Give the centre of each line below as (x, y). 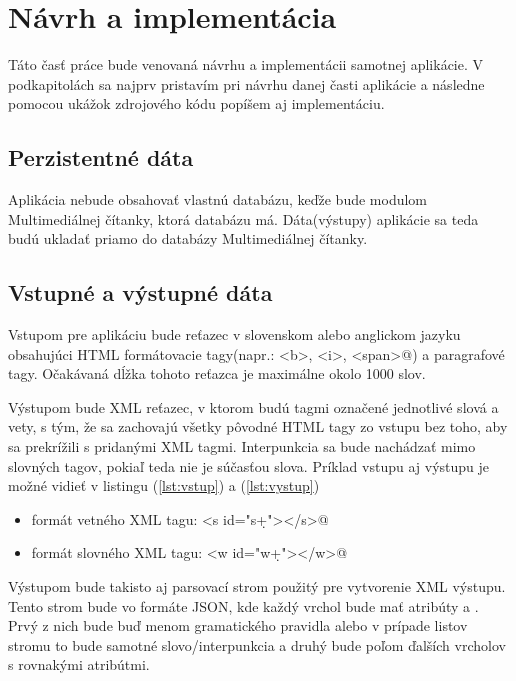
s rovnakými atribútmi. (79, 664)
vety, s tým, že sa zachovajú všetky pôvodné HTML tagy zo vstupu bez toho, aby (258, 426)
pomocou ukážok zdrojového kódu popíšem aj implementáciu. (196, 103)
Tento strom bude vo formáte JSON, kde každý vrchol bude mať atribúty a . (243, 605)
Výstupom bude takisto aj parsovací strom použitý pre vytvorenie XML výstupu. (257, 586)
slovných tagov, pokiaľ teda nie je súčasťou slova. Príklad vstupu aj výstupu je (249, 465)
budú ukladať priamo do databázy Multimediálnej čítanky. (188, 238)
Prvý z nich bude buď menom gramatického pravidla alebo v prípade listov (238, 625)
